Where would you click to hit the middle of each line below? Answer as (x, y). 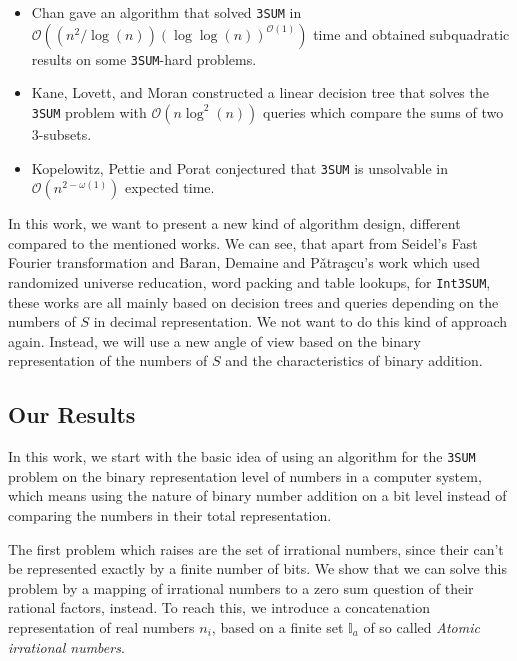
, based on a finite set (277, 626)
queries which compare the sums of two (383, 111)
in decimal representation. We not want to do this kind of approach (300, 321)
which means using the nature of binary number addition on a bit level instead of (257, 495)
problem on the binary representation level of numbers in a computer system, (245, 475)
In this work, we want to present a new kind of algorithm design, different (234, 223)
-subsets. (65, 133)
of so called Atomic (421, 626)
